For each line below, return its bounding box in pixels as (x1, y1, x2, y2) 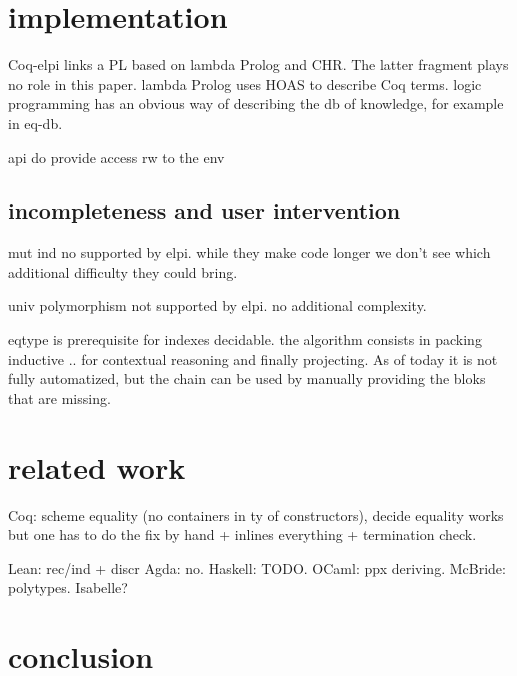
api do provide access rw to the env (8, 146, 225, 167)
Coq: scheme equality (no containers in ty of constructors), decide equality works (8, 504, 504, 525)
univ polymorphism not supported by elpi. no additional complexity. (8, 295, 427, 316)
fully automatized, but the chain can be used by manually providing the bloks (8, 368, 486, 389)
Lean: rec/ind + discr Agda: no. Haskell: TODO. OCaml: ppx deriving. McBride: (8, 557, 506, 578)
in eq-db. (8, 112, 63, 133)
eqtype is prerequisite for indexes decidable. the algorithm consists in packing (8, 329, 482, 350)
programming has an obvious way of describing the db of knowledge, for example (8, 93, 504, 114)
